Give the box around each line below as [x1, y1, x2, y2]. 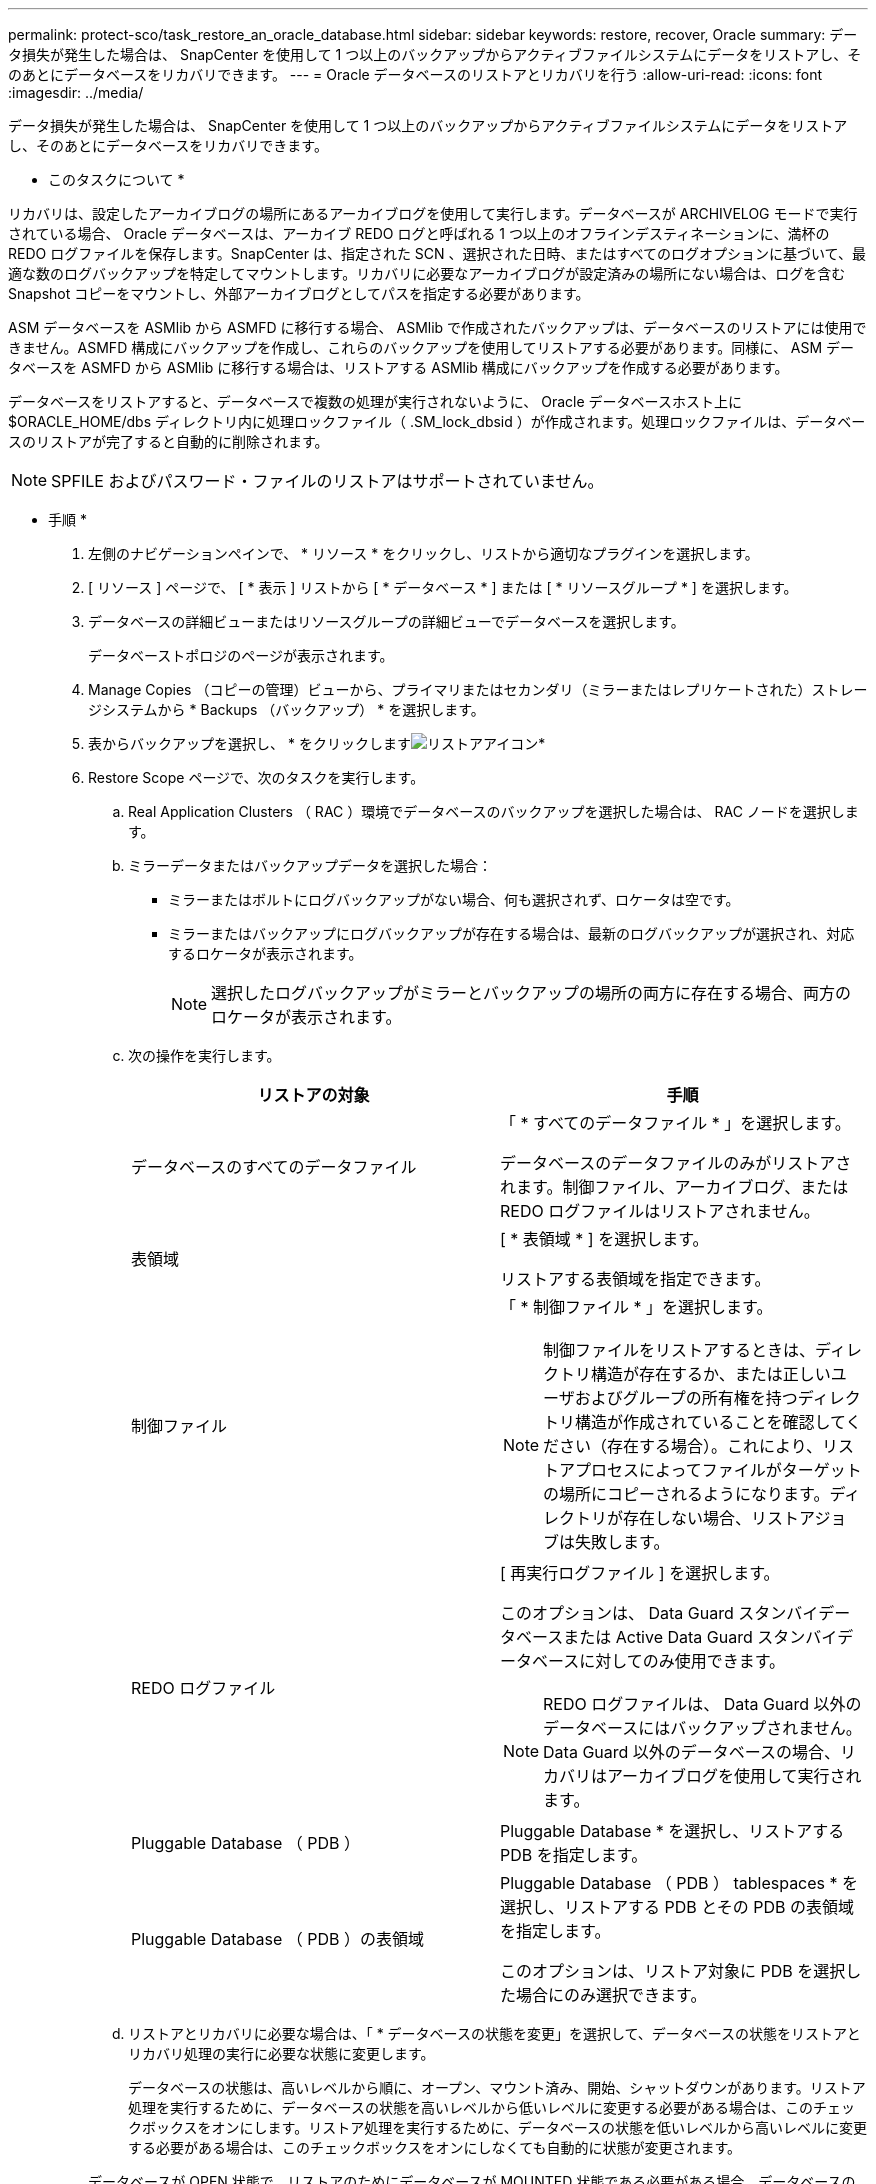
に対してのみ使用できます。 [579, 1651, 786, 1671]
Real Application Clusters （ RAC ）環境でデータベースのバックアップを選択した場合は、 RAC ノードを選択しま [128, 803, 859, 820]
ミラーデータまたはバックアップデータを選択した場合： [128, 857, 492, 874]
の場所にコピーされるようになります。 [543, 1484, 830, 1504]
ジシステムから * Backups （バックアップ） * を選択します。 [88, 701, 485, 718]
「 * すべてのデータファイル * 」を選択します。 [500, 1113, 851, 1133]
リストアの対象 [257, 1085, 370, 1105]
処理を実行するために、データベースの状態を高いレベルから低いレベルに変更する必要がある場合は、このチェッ [128, 2099, 855, 2116]
